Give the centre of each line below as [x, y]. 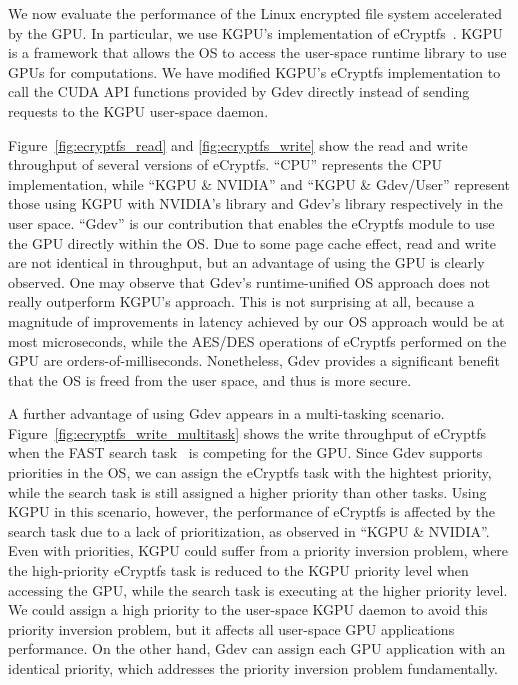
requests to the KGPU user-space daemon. [138, 110]
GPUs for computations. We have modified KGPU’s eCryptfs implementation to [254, 71]
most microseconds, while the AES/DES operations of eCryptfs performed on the [257, 340]
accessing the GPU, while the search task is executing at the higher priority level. [258, 589]
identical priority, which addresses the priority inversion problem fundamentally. [253, 668]
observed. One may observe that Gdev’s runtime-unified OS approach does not [249, 281]
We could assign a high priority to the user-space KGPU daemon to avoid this [248, 609]
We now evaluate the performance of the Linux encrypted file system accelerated [255, 13]
